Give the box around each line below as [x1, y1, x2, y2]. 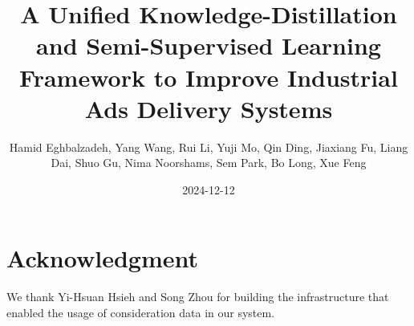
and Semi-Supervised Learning [36, 29, 381, 62]
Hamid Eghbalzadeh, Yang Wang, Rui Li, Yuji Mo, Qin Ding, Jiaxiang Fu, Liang [9, 138, 408, 155]
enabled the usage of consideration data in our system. [6, 304, 275, 320]
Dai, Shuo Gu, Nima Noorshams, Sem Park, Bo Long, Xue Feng [51, 154, 367, 171]
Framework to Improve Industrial [19, 60, 398, 93]
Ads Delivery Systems [84, 92, 333, 124]
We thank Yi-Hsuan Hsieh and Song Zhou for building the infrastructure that [6, 288, 389, 305]
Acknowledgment [6, 242, 198, 275]
